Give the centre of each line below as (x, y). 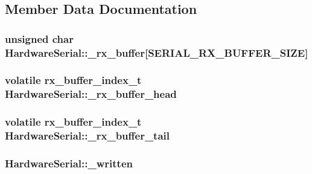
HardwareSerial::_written (69, 163)
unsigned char (39, 38)
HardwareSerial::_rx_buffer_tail (88, 136)
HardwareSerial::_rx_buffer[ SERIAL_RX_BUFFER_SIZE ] (157, 52)
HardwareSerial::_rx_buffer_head (91, 94)
